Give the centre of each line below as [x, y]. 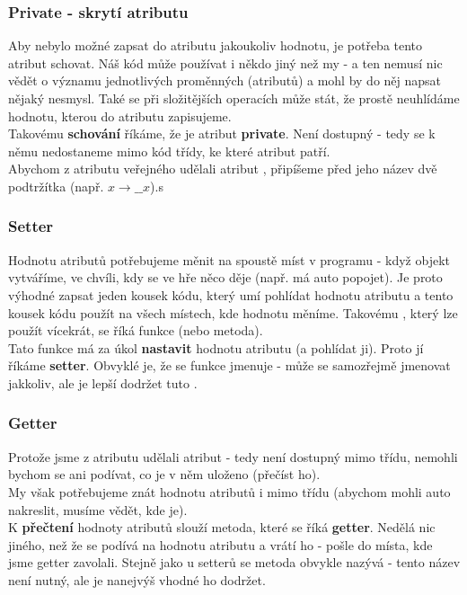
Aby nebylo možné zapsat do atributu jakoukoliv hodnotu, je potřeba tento [216, 45]
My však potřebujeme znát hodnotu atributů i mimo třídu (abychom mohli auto [229, 491]
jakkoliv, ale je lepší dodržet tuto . [103, 382]
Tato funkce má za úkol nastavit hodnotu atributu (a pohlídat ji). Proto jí [216, 347]
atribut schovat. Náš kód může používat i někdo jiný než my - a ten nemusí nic [225, 62]
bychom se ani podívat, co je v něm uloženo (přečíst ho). [164, 474]
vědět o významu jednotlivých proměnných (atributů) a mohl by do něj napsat [225, 80]
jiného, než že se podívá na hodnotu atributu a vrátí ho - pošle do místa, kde [220, 544]
